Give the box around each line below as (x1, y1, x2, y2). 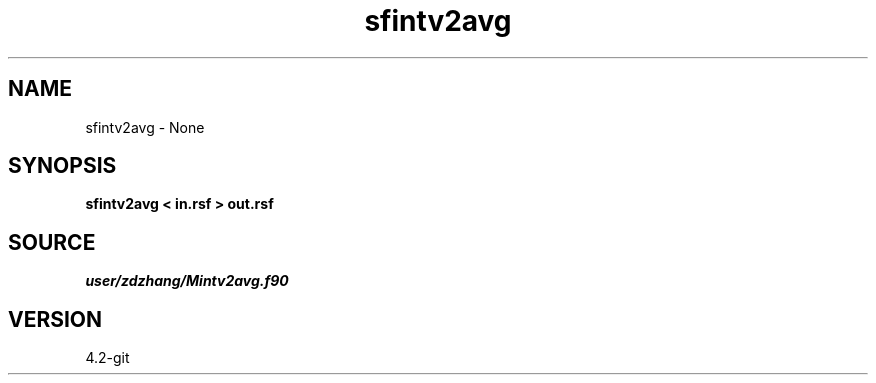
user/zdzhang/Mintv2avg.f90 (85, 272, 289, 290)
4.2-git (85, 349, 130, 367)
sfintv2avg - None (85, 118, 205, 136)
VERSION (8, 306, 103, 332)
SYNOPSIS (8, 153, 117, 179)
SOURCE (8, 229, 96, 255)
